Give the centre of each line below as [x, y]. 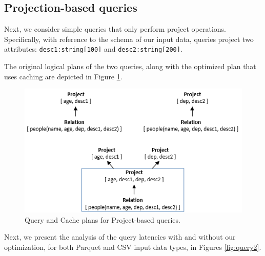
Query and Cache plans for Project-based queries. [103, 219]
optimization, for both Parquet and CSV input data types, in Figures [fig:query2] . [133, 247]
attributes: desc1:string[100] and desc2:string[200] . [93, 49]
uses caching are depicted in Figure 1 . [63, 76]
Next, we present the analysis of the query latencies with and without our [120, 237]
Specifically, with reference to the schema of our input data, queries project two [129, 39]
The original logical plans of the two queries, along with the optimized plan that [130, 66]
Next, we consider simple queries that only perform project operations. [115, 29]
